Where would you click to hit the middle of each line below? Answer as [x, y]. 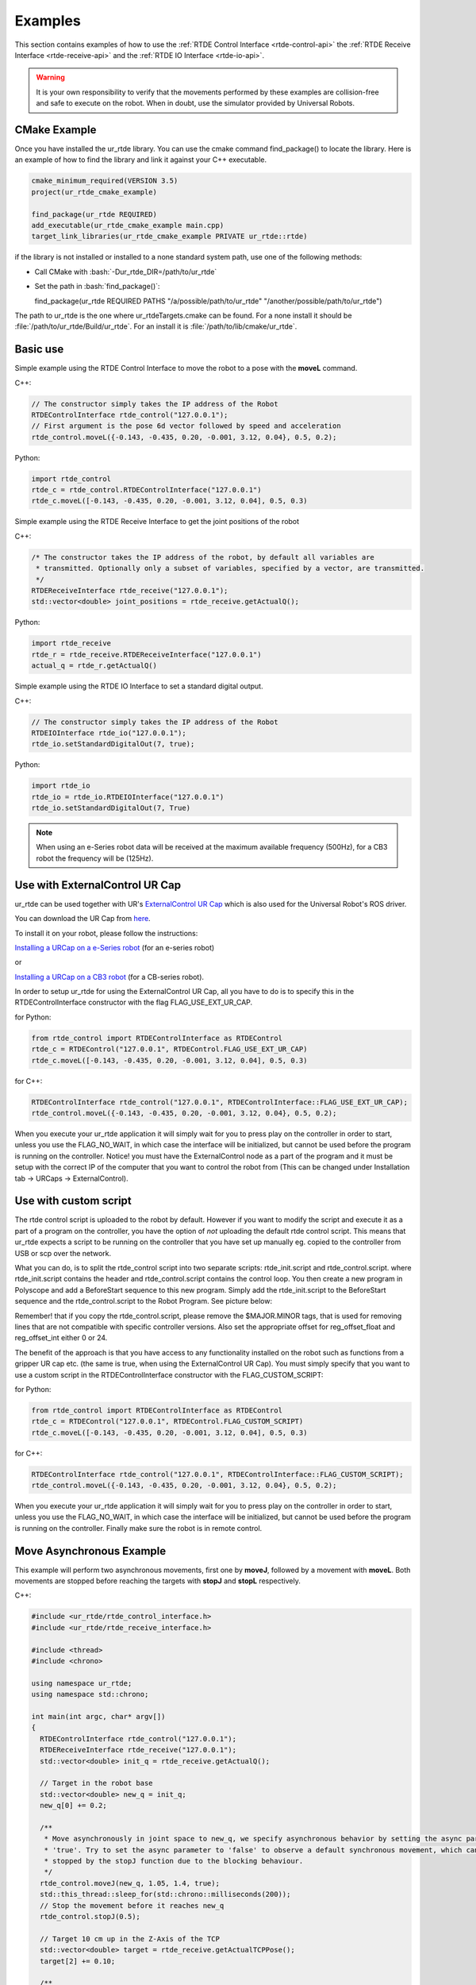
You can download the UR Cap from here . [83, 919]
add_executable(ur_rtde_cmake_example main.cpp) [128, 225]
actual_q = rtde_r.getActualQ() [94, 666]
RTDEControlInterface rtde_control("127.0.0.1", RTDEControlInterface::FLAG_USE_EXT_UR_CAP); [220, 1102]
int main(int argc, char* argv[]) [98, 1716]
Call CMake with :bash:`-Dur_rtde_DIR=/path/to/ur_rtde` [126, 272]
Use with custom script [73, 1201]
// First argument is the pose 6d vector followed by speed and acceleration [186, 426]
